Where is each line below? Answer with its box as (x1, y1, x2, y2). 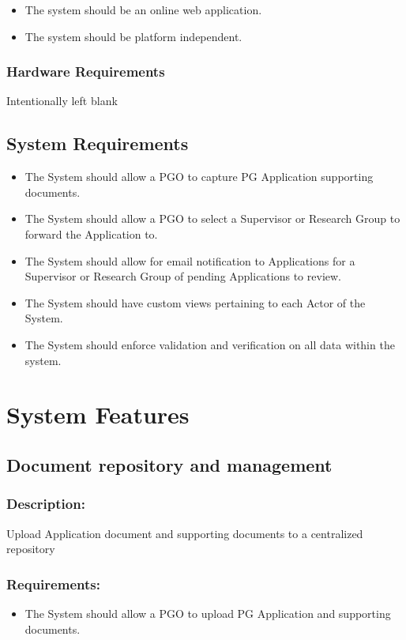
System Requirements (6, 131, 189, 156)
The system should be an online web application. (24, 2, 262, 17)
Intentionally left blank (6, 92, 118, 109)
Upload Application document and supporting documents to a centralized (6, 525, 363, 541)
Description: (6, 494, 85, 514)
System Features (6, 398, 190, 431)
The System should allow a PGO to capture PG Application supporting (24, 168, 374, 185)
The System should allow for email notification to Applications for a (24, 252, 355, 269)
